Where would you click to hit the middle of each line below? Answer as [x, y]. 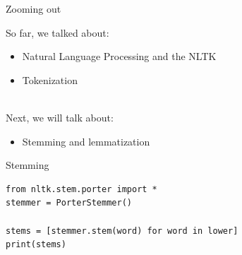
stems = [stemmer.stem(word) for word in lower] [122, 231]
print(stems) [36, 245]
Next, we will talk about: [60, 117]
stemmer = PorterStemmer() [69, 203]
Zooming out [34, 8]
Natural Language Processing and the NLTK [119, 56]
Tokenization [50, 79]
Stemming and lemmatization [86, 141]
